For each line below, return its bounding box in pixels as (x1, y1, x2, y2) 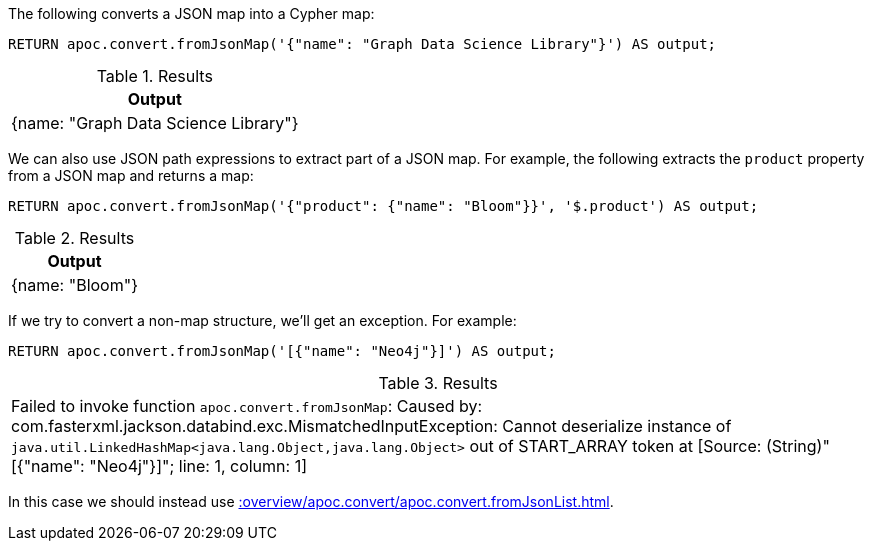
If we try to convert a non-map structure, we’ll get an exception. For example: (8, 312, 517, 329)
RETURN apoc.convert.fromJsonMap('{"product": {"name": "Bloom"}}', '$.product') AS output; (8, 198, 759, 214)
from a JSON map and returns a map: (8, 167, 254, 184)
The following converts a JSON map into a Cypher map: (8, 5, 375, 22)
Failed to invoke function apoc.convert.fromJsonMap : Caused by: (11, 396, 483, 416)
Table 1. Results (96, 66, 213, 86)
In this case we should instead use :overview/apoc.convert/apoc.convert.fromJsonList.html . (8, 493, 614, 510)
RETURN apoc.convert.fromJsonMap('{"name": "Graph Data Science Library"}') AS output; (8, 36, 717, 52)
